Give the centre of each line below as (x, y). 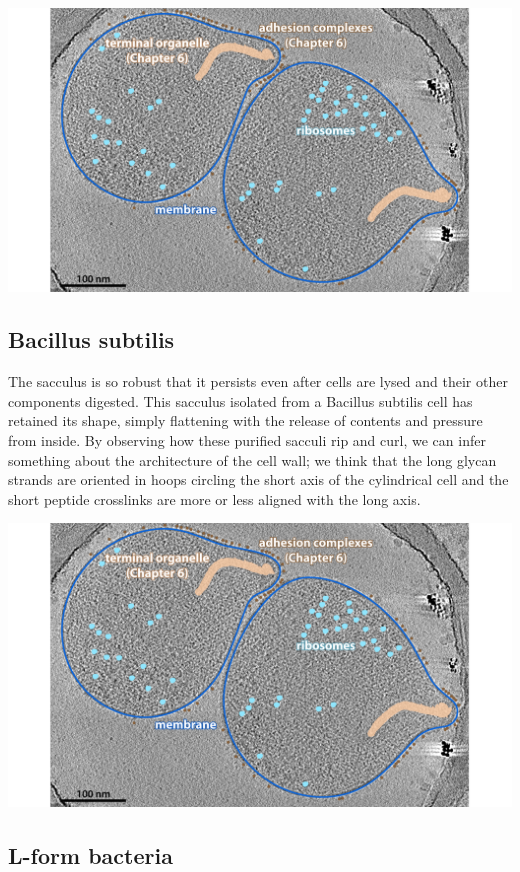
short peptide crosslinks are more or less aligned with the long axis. (214, 498)
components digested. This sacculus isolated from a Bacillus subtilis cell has (240, 400)
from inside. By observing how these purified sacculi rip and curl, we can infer (247, 440)
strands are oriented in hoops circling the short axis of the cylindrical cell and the (258, 479)
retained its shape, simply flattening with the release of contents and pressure (245, 420)
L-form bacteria (90, 854)
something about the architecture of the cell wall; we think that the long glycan (252, 459)
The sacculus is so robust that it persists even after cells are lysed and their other (258, 381)
